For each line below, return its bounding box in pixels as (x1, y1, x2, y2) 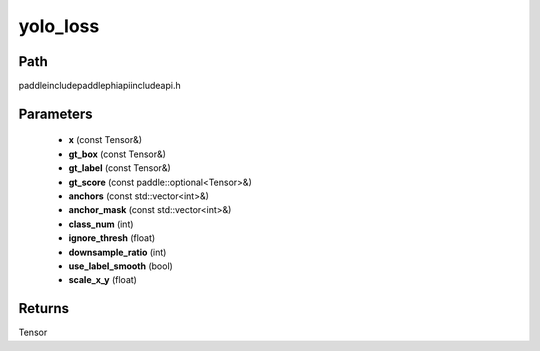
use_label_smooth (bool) (68, 260, 174, 272)
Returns (18, 300, 70, 317)
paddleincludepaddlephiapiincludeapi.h (18, 80, 181, 92)
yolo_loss (18, 15, 100, 37)
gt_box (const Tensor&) (68, 148, 167, 160)
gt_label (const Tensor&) (68, 162, 172, 174)
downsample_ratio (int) (68, 246, 167, 258)
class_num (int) (68, 218, 134, 230)
